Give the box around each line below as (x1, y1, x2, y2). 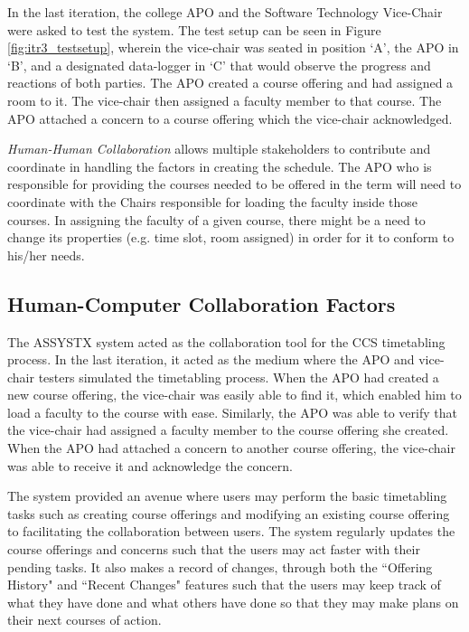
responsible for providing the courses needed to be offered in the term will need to (7, 175, 462, 193)
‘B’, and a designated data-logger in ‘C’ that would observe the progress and (7, 55, 431, 74)
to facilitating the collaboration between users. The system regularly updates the (7, 522, 455, 541)
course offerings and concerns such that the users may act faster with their (7, 540, 420, 559)
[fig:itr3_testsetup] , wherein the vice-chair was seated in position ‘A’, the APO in (7, 38, 459, 57)
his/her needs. (7, 245, 85, 264)
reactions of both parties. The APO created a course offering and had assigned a (7, 73, 454, 92)
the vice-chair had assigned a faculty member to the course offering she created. (7, 420, 449, 439)
